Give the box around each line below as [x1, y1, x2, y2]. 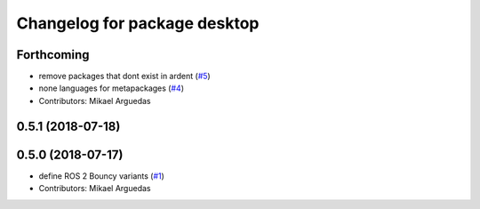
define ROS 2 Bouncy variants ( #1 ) [38, 170, 164, 181]
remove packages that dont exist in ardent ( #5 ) [38, 71, 211, 82]
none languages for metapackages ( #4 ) [38, 83, 184, 93]
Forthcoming [16, 47, 90, 62]
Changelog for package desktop [16, 13, 260, 33]
